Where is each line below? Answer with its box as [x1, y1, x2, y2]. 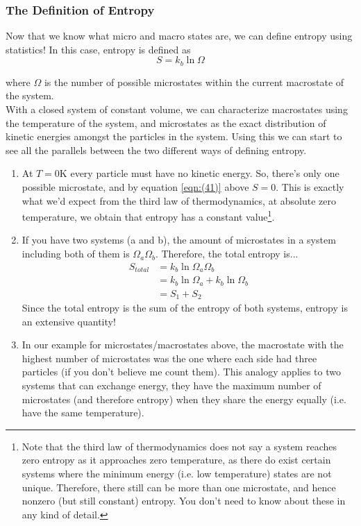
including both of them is [22, 246, 130, 261]
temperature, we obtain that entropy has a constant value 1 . [22, 207, 275, 223]
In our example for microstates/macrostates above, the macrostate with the [22, 337, 344, 352]
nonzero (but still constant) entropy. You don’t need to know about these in [22, 493, 346, 508]
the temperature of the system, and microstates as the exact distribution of [6, 115, 326, 130]
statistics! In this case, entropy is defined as [6, 42, 191, 56]
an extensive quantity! [22, 314, 116, 328]
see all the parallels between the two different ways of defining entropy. [6, 142, 307, 157]
